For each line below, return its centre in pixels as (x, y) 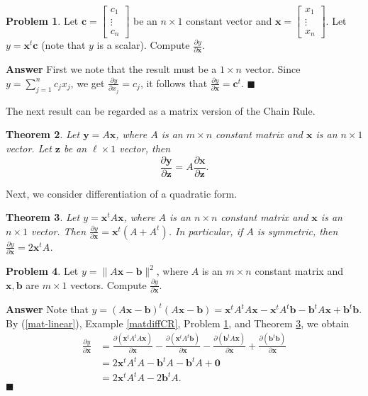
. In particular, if (206, 231)
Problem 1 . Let (42, 20)
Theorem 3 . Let (43, 217)
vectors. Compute (108, 284)
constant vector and (229, 20)
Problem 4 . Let (42, 271)
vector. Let (29, 148)
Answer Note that (47, 309)
